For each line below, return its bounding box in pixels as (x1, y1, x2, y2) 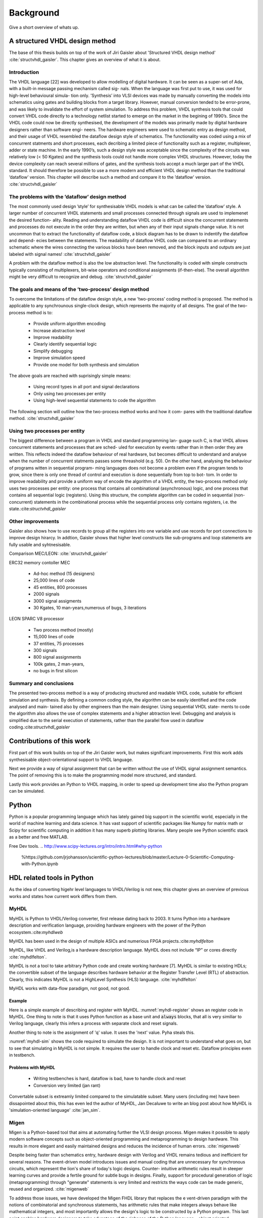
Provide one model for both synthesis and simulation (33, 362, 139, 367)
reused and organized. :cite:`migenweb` (9, 1186, 89, 1192)
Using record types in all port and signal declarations (33, 384, 140, 390)
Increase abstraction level (33, 327, 85, 333)
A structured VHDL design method (9, 37, 116, 45)
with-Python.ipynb (21, 861, 58, 867)
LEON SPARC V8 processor (9, 616, 64, 622)
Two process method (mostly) (33, 627, 94, 633)
